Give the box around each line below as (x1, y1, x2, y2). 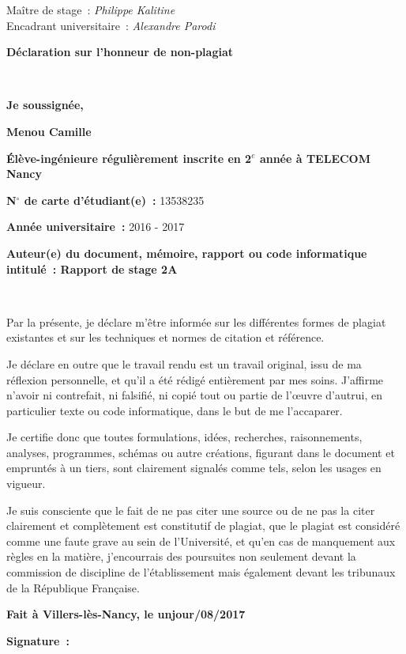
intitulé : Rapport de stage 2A (6, 260, 178, 277)
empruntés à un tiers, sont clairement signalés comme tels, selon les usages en (6, 459, 382, 476)
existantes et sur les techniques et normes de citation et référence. (6, 329, 325, 346)
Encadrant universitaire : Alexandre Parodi (6, 17, 216, 33)
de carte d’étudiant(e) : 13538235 (24, 191, 205, 208)
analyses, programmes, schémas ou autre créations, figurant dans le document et (6, 444, 395, 460)
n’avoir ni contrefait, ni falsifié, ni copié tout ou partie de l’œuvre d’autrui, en (6, 387, 382, 403)
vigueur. (6, 475, 46, 492)
